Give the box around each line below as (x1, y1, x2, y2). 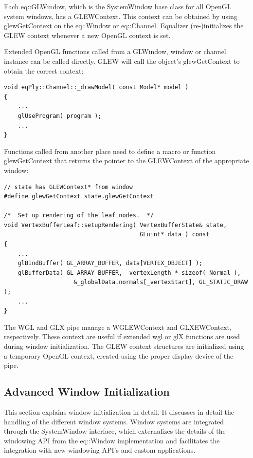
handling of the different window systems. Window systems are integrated (4, 416, 224, 426)
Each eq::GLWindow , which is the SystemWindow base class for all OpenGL (4, 1, 232, 11)
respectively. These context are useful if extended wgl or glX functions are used (4, 331, 240, 342)
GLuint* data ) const (140, 231, 210, 238)
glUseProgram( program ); (18, 112, 102, 119)
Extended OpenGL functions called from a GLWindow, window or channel (4, 46, 226, 57)
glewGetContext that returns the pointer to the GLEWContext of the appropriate (4, 155, 249, 166)
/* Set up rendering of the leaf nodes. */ (4, 212, 154, 219)
